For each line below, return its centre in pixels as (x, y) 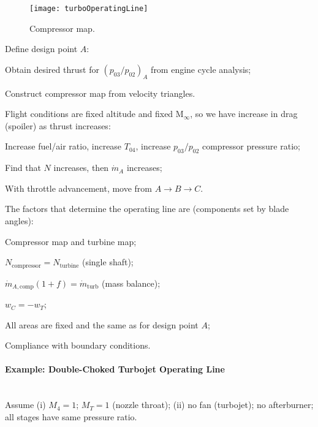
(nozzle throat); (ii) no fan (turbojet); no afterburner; (213, 405)
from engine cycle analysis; (201, 69)
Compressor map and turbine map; (71, 241)
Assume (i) (25, 405)
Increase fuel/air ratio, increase (63, 146)
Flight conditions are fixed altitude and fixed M (94, 114)
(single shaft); (108, 262)
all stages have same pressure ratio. (71, 416)
